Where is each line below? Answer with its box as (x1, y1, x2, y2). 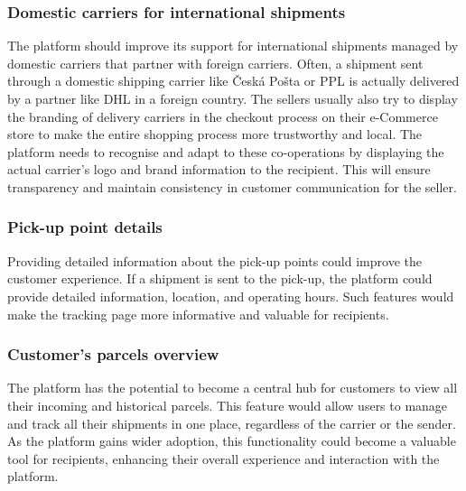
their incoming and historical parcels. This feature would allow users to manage (7, 395, 448, 414)
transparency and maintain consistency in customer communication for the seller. (7, 177, 457, 196)
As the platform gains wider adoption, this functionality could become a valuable (7, 431, 456, 450)
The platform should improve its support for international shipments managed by (7, 36, 459, 55)
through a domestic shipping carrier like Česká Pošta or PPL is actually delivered (7, 71, 460, 90)
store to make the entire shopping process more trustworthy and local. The (7, 125, 423, 144)
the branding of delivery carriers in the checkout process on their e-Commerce (7, 107, 438, 125)
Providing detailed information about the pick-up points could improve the (7, 251, 422, 270)
